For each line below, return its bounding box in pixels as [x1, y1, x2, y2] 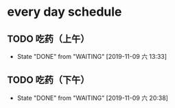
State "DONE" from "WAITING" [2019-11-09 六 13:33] [16, 53, 167, 60]
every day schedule [7, 4, 122, 20]
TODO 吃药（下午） [7, 75, 90, 86]
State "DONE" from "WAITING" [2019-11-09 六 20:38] [16, 94, 168, 102]
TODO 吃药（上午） [7, 33, 90, 44]
